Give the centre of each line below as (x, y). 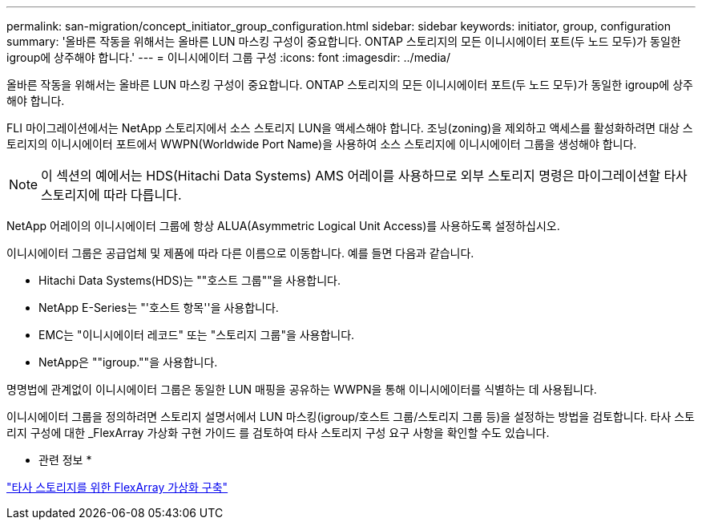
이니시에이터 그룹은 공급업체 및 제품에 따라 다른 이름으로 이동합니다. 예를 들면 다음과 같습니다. (240, 253)
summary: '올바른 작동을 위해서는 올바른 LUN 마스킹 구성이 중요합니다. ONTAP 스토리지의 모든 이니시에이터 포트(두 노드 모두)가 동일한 (344, 41)
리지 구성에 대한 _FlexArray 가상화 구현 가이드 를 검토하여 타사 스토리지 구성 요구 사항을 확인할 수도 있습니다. (278, 433)
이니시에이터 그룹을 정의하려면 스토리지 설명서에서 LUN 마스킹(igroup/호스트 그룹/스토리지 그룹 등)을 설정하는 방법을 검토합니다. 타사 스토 (351, 417)
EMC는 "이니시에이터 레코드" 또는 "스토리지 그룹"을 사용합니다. (197, 335)
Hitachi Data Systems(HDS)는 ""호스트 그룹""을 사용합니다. (190, 280)
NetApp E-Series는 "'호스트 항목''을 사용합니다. (159, 308)
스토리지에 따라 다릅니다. (111, 195)
